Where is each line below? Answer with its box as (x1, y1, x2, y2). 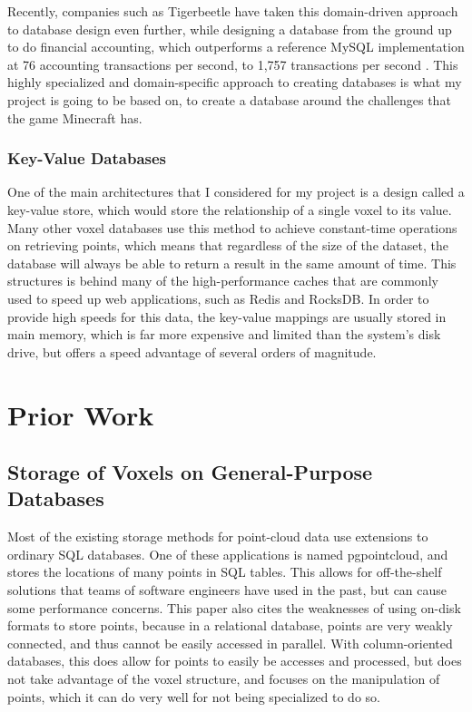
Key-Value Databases (7, 147, 167, 170)
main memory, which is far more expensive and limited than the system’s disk (7, 325, 441, 344)
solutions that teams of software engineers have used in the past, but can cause (7, 580, 447, 600)
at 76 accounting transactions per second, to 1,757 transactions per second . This (7, 54, 458, 73)
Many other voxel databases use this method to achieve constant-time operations (7, 218, 457, 237)
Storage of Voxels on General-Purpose (7, 458, 373, 486)
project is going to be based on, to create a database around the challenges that (7, 90, 451, 109)
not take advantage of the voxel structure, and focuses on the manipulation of (7, 669, 440, 688)
